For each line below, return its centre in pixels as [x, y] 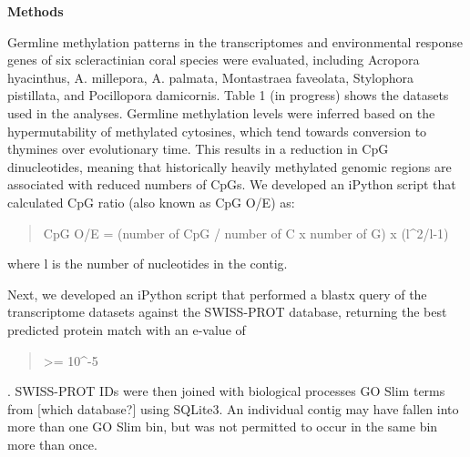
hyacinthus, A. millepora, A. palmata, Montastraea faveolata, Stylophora [210, 77]
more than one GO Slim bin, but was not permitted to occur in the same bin [223, 427]
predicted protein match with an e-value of [127, 329]
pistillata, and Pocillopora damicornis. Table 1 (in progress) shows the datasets [228, 95]
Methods [36, 11]
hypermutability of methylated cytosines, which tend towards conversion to [217, 131]
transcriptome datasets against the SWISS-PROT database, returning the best [227, 312]
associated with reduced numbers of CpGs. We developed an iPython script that [232, 184]
